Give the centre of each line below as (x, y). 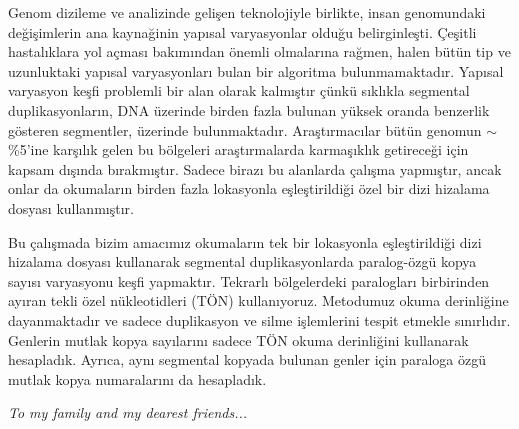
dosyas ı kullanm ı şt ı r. (71, 207)
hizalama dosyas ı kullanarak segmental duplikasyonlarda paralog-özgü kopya (242, 261)
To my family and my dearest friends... (128, 412)
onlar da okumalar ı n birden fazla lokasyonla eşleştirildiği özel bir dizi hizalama (249, 188)
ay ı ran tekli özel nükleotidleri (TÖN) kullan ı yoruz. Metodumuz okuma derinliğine (258, 300)
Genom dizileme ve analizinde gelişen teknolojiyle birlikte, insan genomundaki (247, 12)
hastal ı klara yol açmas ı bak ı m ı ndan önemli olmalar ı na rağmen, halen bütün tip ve (259, 51)
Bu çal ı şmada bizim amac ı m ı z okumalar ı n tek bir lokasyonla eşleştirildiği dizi (245, 241)
